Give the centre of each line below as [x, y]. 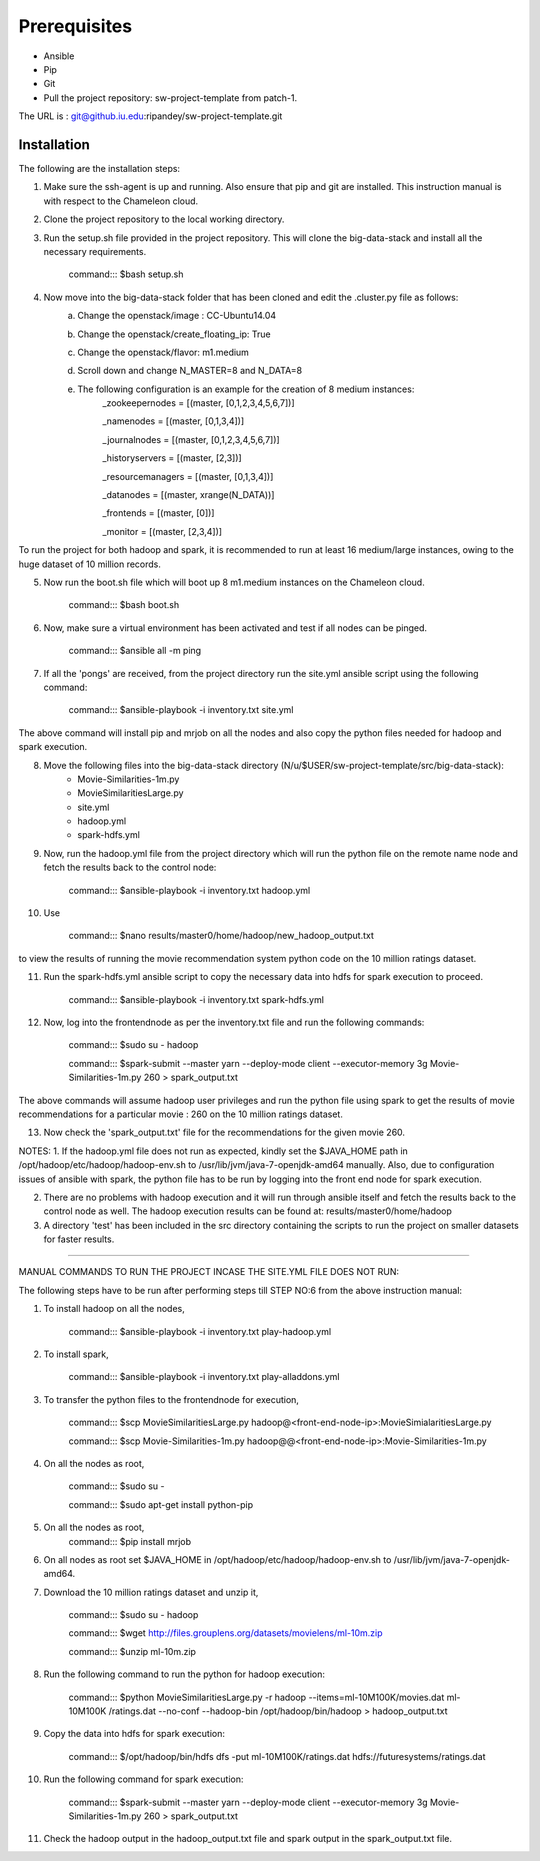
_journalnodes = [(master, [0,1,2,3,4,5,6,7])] [191, 439]
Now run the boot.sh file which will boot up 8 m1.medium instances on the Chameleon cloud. [234, 582]
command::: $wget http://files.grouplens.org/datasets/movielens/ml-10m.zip [226, 1633]
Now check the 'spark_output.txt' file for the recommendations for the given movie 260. [224, 1132]
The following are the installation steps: [99, 169]
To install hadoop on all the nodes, [114, 1309]
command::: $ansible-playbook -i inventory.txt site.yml [181, 710]
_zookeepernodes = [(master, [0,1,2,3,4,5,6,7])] [198, 403]
